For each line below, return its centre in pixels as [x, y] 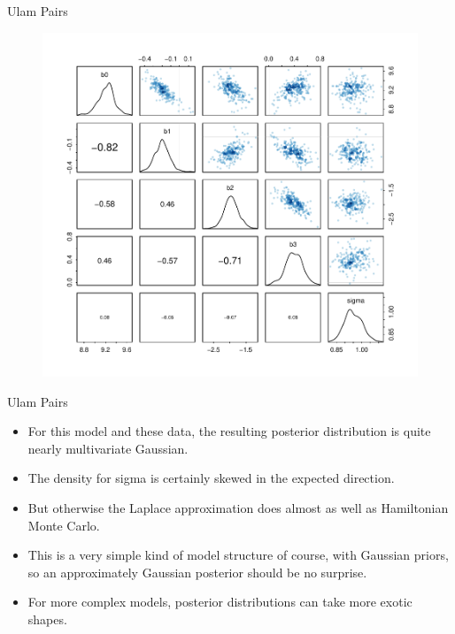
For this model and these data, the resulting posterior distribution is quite [229, 431]
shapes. [47, 619]
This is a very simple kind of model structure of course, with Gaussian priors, [238, 555]
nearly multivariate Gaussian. [108, 448]
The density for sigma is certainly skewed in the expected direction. [211, 478]
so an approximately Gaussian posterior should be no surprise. [197, 572]
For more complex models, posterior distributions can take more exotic [220, 602]
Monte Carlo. [64, 525]
